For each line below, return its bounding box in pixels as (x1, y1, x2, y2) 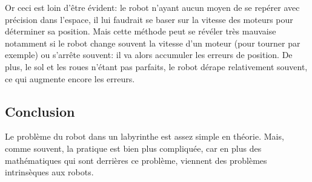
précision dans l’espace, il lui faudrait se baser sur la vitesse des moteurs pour (5, 13, 293, 25)
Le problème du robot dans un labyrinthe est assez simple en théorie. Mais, (5, 130, 284, 143)
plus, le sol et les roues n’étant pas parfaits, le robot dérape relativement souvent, (5, 60, 308, 73)
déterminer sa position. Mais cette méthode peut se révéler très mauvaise (5, 25, 276, 37)
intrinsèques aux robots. (5, 166, 94, 178)
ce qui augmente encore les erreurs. (5, 72, 135, 85)
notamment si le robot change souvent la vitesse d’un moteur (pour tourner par (5, 36, 300, 49)
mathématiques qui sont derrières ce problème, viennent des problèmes (5, 154, 267, 166)
